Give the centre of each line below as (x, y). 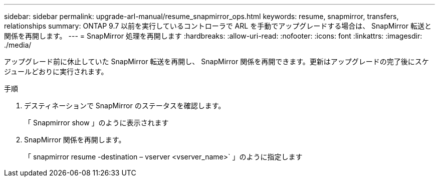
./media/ (18, 45)
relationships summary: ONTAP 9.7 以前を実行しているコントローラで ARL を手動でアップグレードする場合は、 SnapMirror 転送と (218, 26)
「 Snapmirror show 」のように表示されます (96, 123)
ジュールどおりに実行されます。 (56, 71)
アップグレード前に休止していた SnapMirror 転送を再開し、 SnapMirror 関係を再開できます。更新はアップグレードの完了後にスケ (216, 61)
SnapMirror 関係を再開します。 (75, 140)
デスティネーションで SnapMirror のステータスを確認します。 (125, 106)
